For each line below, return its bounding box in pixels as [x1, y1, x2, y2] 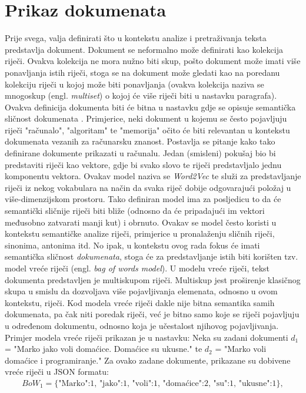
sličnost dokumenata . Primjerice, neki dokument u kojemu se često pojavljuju [5, 112, 287, 125]
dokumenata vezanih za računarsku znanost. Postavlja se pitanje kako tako [5, 135, 275, 147]
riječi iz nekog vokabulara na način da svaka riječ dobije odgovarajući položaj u [5, 181, 291, 193]
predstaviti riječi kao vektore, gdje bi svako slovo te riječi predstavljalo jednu [5, 158, 282, 170]
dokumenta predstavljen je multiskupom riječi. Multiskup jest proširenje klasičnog [5, 273, 301, 285]
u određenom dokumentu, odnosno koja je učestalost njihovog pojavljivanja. [5, 319, 279, 331]
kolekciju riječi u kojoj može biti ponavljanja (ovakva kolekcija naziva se [5, 78, 264, 90]
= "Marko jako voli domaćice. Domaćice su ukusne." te [5, 342, 202, 355]
